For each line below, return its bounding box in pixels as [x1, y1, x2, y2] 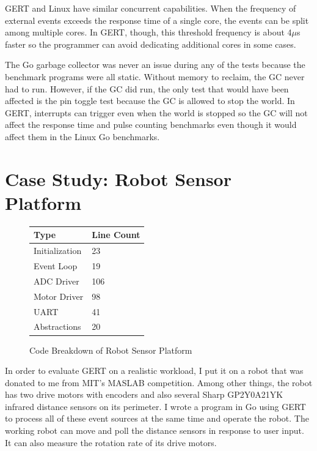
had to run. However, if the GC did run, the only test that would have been [5, 82, 289, 95]
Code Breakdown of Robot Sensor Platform [29, 343, 192, 356]
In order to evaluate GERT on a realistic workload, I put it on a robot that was [5, 364, 304, 377]
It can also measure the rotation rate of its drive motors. [5, 436, 217, 449]
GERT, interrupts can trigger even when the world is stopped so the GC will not [5, 106, 308, 119]
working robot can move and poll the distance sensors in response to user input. [5, 424, 304, 437]
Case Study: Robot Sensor [5, 166, 231, 191]
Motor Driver [34, 289, 84, 302]
